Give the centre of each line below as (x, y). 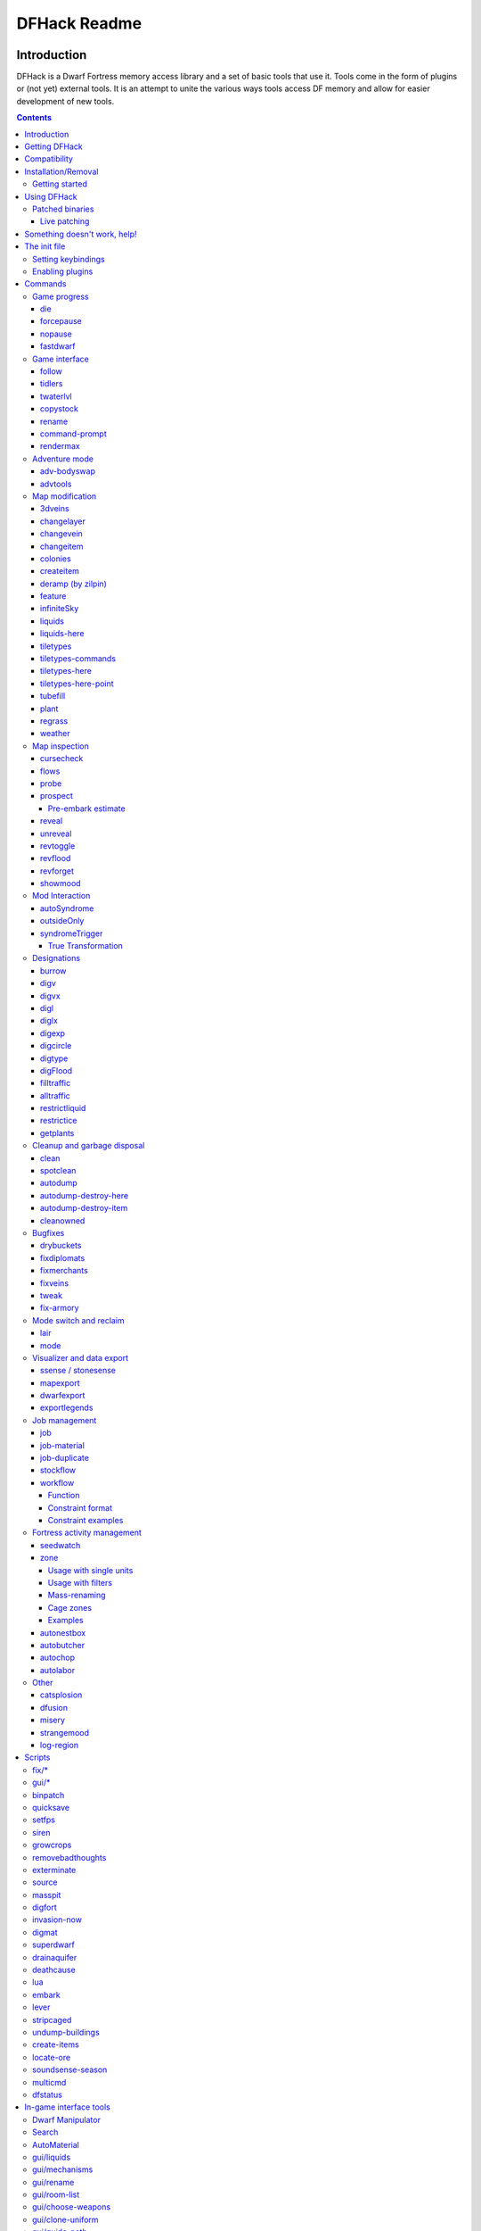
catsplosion (61, 1695)
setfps (44, 1820)
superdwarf (54, 1945)
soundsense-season (70, 2069)
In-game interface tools (67, 2107)
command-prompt (73, 434)
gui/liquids (52, 2157)
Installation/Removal (61, 171)
